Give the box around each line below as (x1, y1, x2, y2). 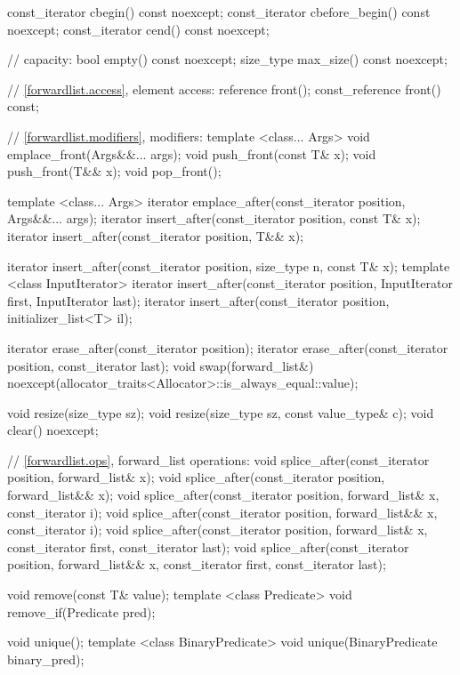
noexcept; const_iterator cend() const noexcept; (7, 20, 270, 38)
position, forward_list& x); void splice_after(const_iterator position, (7, 468, 385, 486)
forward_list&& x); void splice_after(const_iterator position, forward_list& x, (7, 486, 440, 504)
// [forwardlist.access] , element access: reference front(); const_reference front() (7, 79, 441, 98)
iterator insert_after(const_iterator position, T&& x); (7, 226, 304, 245)
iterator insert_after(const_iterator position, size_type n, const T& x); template (7, 256, 450, 275)
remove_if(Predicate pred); (7, 602, 156, 621)
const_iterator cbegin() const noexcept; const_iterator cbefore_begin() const (7, 3, 431, 20)
